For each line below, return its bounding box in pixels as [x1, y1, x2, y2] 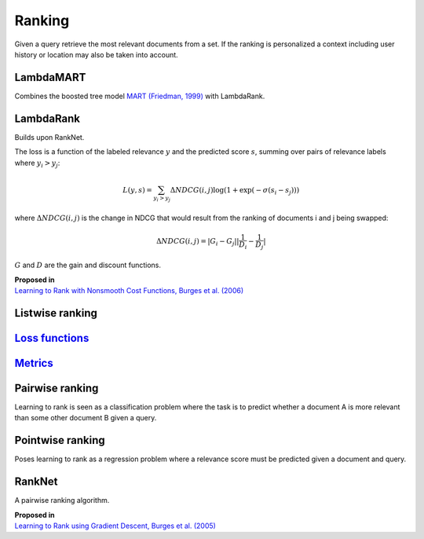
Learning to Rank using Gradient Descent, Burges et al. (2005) [14, 521, 216, 530]
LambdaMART [14, 71, 86, 84]
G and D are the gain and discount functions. [14, 260, 161, 270]
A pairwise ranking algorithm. [14, 496, 110, 505]
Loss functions [14, 331, 90, 345]
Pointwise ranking [14, 434, 105, 447]
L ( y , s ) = [122, 185, 152, 194]
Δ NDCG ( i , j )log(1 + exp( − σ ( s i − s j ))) [170, 185, 300, 196]
